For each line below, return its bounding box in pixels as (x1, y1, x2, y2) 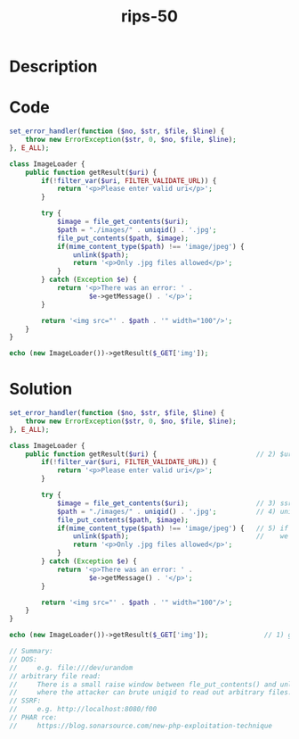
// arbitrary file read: (9, 671, 101, 680)
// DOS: (9, 654, 38, 664)
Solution (9, 379, 73, 399)
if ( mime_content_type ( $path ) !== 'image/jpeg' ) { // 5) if (56, 524, 289, 533)
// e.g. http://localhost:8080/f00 (9, 705, 158, 714)
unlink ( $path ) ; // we (72, 532, 289, 541)
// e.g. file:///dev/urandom (9, 663, 133, 672)
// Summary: (9, 647, 53, 656)
